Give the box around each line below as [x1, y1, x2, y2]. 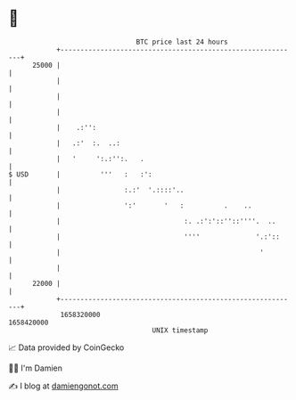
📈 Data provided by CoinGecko [8, 342, 125, 353]
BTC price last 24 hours [136, 37, 228, 46]
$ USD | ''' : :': [8, 169, 152, 179]
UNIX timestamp [152, 325, 209, 335]
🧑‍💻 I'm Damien [8, 363, 63, 373]
